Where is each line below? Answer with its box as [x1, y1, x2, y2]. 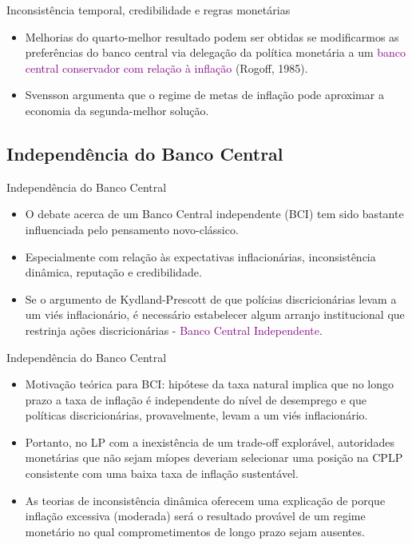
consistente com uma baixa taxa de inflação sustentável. [25, 465, 299, 482]
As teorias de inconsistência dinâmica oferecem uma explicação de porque [25, 491, 386, 508]
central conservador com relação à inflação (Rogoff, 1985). [25, 59, 308, 76]
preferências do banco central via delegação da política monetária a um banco [25, 44, 406, 61]
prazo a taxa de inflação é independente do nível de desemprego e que [25, 391, 366, 408]
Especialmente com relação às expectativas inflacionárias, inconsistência [25, 248, 376, 265]
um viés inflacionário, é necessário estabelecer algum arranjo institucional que [25, 306, 405, 323]
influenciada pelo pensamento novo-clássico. [25, 221, 239, 237]
